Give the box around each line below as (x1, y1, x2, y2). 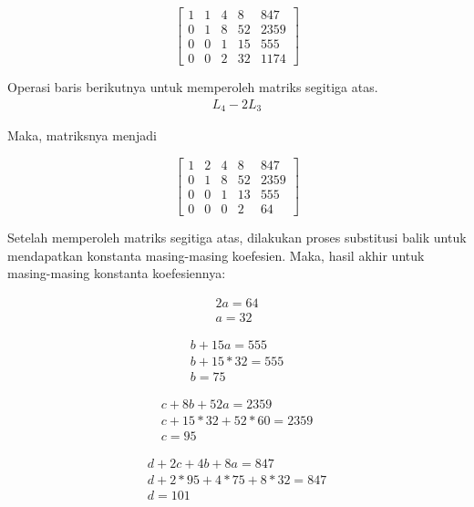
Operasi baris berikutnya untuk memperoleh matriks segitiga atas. (7, 78, 378, 97)
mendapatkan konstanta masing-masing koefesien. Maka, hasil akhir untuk (7, 245, 425, 264)
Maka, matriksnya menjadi (7, 126, 157, 145)
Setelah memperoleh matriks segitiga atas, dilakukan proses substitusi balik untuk (7, 227, 467, 246)
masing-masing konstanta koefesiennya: (7, 264, 226, 283)
